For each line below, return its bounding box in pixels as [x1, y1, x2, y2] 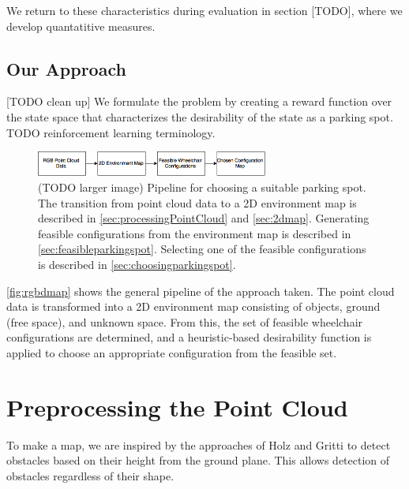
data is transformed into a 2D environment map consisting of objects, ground [6, 298, 381, 315]
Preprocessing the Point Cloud [6, 390, 348, 423]
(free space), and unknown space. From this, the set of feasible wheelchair [6, 313, 363, 330]
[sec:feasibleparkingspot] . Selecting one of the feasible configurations [38, 241, 366, 257]
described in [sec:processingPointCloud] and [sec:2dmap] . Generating [38, 210, 370, 226]
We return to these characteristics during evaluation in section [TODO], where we [6, 2, 403, 18]
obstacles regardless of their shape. [6, 467, 174, 483]
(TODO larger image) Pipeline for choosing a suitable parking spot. [38, 178, 366, 195]
